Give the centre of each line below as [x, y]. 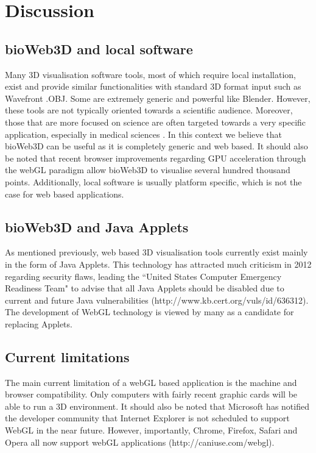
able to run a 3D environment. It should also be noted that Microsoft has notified [157, 406]
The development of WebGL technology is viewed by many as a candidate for [149, 312]
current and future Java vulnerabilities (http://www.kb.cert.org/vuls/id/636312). [157, 300]
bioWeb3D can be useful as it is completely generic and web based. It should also [156, 146]
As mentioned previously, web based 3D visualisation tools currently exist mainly [156, 252]
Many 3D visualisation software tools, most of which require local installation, [150, 74]
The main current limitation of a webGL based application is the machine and [151, 382]
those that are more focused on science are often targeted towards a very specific [156, 122]
